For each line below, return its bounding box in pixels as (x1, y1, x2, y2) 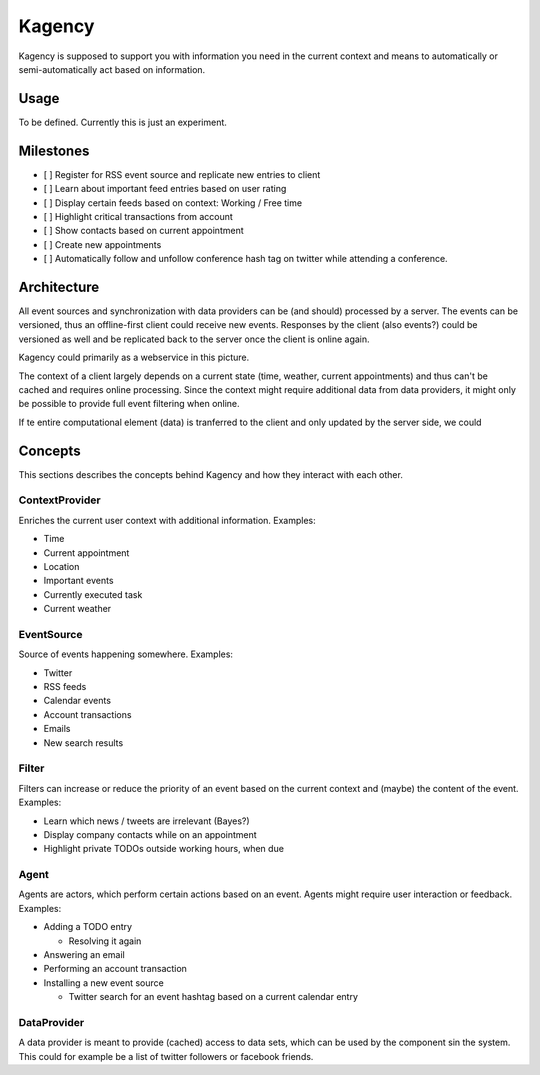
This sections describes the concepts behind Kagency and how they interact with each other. (18, 468, 404, 480)
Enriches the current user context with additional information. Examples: (18, 514, 317, 526)
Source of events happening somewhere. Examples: (18, 648, 234, 660)
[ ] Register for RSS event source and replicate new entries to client (43, 168, 321, 180)
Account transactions (43, 708, 132, 720)
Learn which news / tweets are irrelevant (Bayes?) (43, 815, 250, 827)
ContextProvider (18, 493, 101, 507)
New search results (43, 736, 124, 749)
